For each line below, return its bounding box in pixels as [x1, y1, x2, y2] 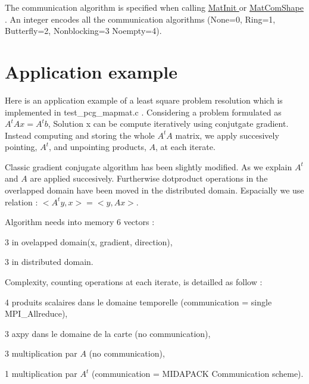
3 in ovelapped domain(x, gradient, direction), [5, 235, 173, 248]
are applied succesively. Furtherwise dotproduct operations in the [30, 172, 268, 185]
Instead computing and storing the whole [5, 129, 155, 141]
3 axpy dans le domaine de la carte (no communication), [5, 327, 211, 339]
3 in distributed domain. [5, 255, 93, 268]
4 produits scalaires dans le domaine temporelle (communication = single [5, 295, 272, 308]
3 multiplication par [5, 347, 77, 360]
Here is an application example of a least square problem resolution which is [5, 93, 283, 106]
